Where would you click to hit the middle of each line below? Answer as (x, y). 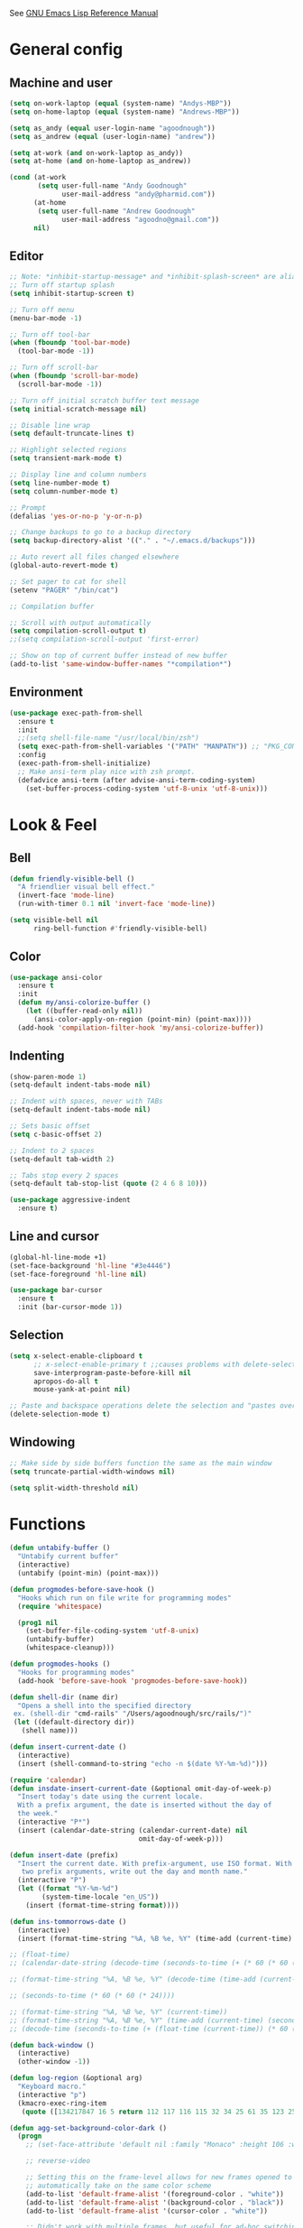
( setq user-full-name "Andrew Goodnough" (116, 211)
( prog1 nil (38, 1622)
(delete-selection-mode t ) (60, 1414)
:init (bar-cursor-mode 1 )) (70, 1308)
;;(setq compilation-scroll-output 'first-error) (105, 640)
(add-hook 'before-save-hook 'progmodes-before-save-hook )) (133, 1681)
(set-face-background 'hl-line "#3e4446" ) (90, 1266)
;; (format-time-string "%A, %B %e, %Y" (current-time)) (119, 2011)
